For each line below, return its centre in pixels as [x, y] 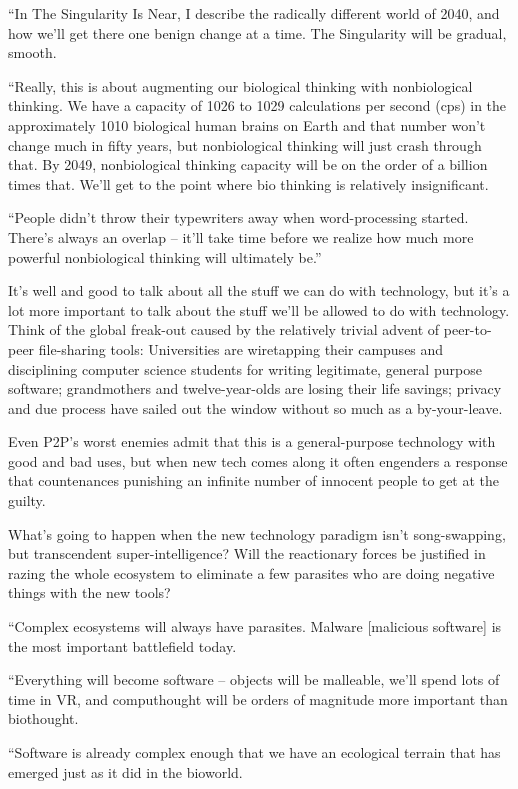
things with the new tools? [89, 592]
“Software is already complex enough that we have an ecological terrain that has [254, 752]
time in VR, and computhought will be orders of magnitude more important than [258, 698]
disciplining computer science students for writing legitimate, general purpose [245, 368]
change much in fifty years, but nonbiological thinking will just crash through [245, 144]
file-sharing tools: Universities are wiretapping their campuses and [241, 348]
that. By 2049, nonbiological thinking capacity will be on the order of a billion [248, 164]
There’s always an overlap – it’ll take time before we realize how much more [241, 236]
